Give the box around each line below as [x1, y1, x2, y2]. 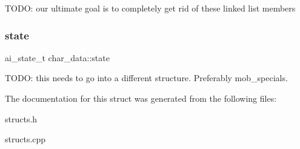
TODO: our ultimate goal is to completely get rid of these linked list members [5, 2, 296, 14]
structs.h [5, 112, 38, 125]
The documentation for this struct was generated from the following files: [5, 92, 277, 104]
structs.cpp [5, 133, 46, 145]
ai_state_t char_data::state [5, 51, 110, 64]
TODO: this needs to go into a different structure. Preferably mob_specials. [5, 71, 288, 84]
